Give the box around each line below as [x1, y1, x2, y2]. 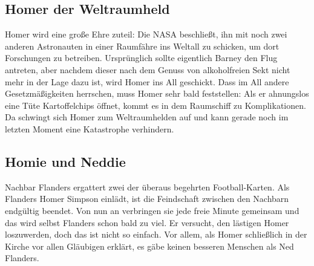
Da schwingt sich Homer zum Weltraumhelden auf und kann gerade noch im [5, 111, 289, 123]
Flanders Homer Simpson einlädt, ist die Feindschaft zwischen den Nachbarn [5, 192, 289, 205]
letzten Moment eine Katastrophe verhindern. [5, 122, 174, 135]
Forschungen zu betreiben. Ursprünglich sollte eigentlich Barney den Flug [5, 51, 278, 64]
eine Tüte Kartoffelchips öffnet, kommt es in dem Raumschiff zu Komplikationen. [5, 99, 306, 111]
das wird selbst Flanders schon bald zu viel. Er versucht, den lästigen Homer [5, 216, 289, 229]
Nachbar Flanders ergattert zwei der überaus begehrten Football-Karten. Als [5, 180, 290, 193]
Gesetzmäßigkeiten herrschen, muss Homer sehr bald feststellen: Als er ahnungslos [5, 87, 309, 100]
